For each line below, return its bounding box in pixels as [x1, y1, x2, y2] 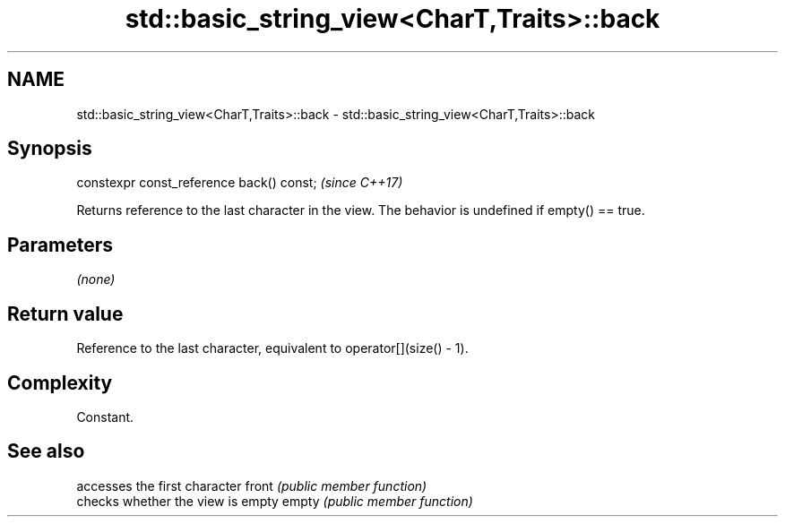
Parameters [7, 233, 113, 256]
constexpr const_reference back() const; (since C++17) [76, 175, 403, 191]
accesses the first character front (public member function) [76, 477, 427, 494]
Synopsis [7, 137, 92, 160]
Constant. [76, 408, 134, 425]
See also [7, 440, 85, 463]
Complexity [7, 371, 113, 394]
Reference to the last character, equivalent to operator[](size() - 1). [76, 340, 469, 356]
